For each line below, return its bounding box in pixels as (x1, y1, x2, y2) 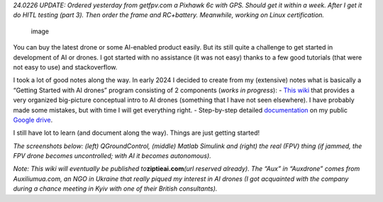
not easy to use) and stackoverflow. (13, 62, 118, 71)
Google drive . (13, 116, 53, 124)
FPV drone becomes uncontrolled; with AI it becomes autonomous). (13, 152, 212, 160)
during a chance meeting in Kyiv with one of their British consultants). (13, 184, 218, 193)
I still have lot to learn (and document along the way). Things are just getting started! (13, 128, 260, 138)
